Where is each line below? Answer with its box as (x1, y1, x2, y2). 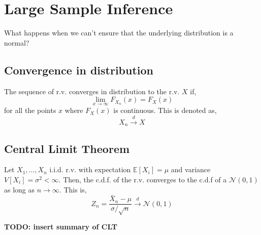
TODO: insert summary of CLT (4, 221, 117, 232)
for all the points (4, 105, 56, 115)
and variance (171, 164, 211, 175)
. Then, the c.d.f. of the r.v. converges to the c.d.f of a (58, 174, 227, 184)
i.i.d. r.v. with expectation (49, 164, 131, 175)
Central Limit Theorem (4, 140, 130, 156)
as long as (4, 184, 35, 194)
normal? (4, 37, 29, 48)
